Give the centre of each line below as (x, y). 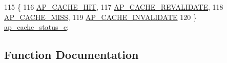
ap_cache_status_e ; (37, 27)
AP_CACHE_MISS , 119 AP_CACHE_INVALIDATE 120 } (100, 17)
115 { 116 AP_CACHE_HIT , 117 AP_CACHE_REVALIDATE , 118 (114, 7)
